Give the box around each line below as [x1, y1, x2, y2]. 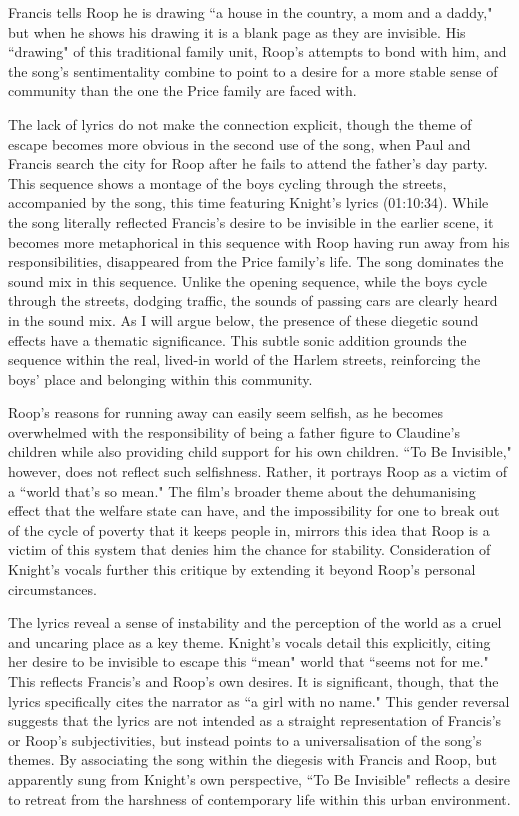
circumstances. [8, 578, 97, 599]
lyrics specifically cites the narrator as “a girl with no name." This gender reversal [8, 690, 510, 711]
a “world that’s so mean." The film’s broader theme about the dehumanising [8, 480, 476, 501]
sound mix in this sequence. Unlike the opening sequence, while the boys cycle [8, 270, 488, 291]
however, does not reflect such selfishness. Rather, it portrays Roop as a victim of [8, 461, 507, 482]
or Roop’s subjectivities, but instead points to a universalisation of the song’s [8, 729, 482, 750]
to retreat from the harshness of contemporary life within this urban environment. [8, 788, 511, 809]
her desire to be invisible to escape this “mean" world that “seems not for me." [8, 651, 489, 672]
